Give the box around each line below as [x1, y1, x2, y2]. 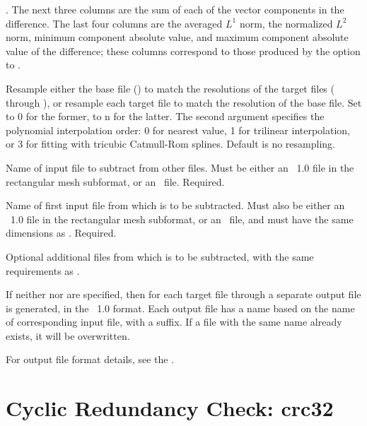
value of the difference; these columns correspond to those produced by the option [6, 43, 361, 58]
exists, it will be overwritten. [6, 328, 130, 343]
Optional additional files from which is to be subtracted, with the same [6, 249, 314, 264]
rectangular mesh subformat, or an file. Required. [6, 174, 225, 189]
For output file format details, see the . [6, 352, 175, 367]
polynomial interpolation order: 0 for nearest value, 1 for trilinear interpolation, [6, 122, 351, 137]
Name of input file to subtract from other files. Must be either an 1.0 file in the [6, 160, 354, 174]
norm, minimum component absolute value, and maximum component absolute [6, 30, 349, 45]
